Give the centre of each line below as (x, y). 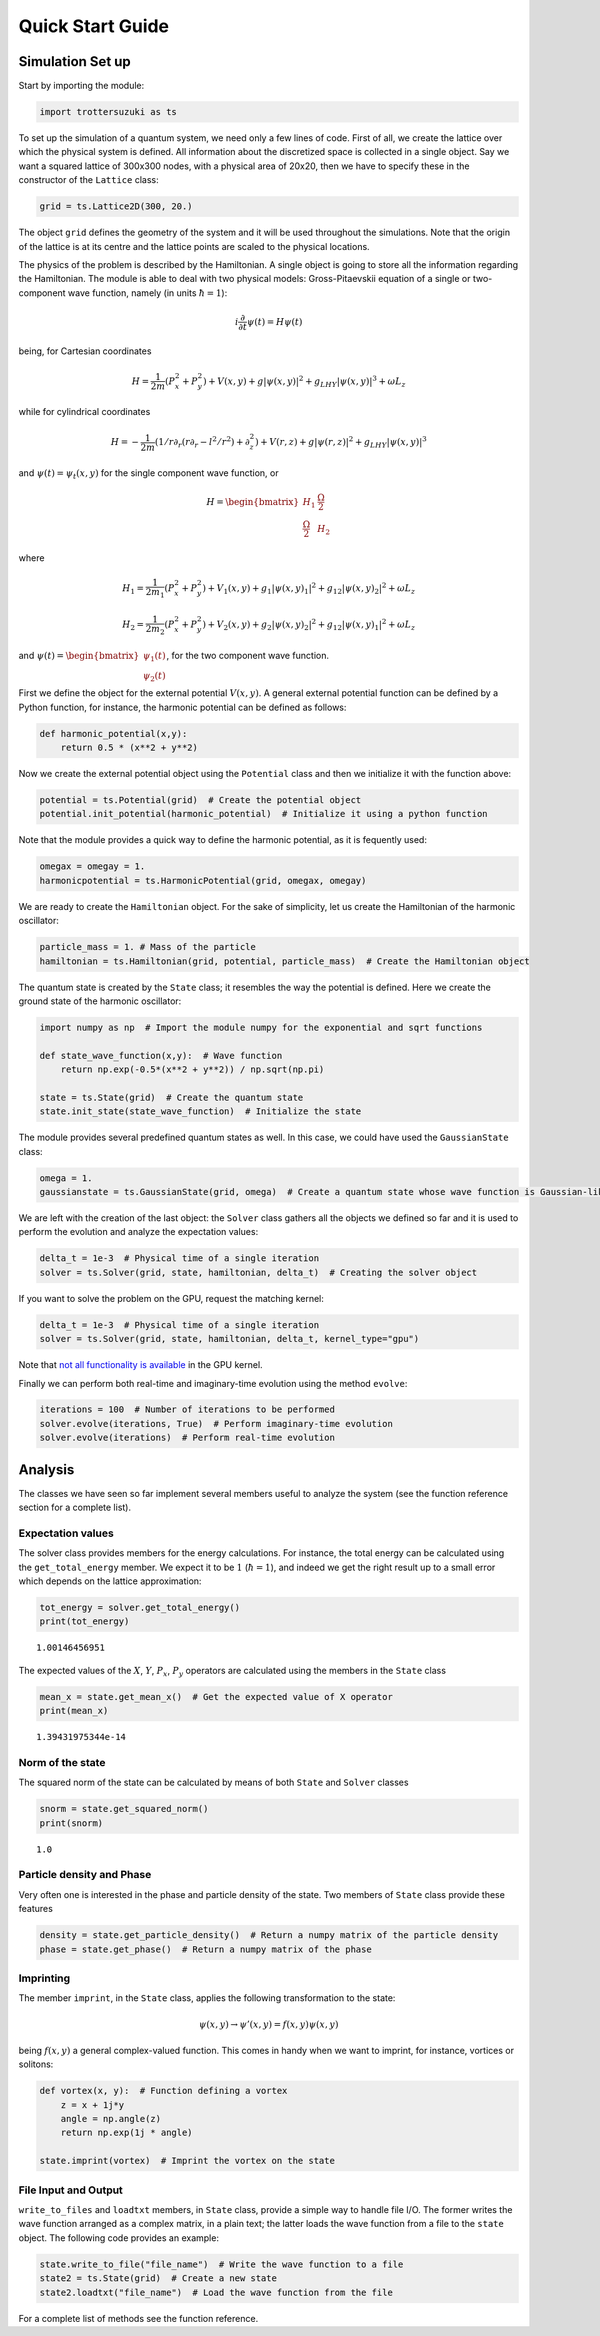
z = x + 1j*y (92, 2104)
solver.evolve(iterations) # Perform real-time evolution (187, 1438)
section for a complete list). (75, 1507)
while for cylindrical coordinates (84, 412)
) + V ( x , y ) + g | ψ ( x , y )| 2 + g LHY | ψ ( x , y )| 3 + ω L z (304, 381)
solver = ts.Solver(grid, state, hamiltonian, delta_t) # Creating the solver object (258, 1272)
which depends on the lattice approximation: (110, 1581)
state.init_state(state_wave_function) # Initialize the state (200, 1111)
